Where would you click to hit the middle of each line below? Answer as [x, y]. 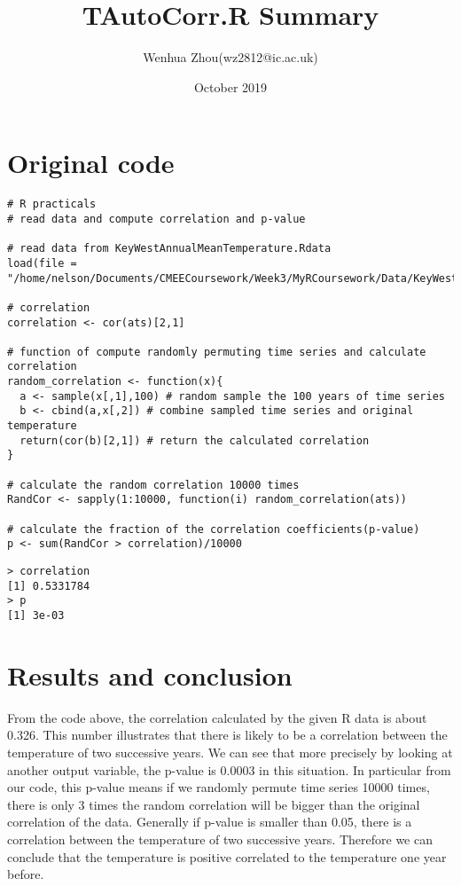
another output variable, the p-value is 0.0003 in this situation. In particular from [229, 769]
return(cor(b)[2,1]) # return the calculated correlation [195, 440]
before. [26, 874]
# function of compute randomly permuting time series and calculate [217, 352]
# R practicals [52, 204]
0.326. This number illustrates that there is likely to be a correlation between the [227, 735]
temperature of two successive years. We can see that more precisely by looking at [230, 752]
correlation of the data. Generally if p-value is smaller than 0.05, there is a [210, 822]
